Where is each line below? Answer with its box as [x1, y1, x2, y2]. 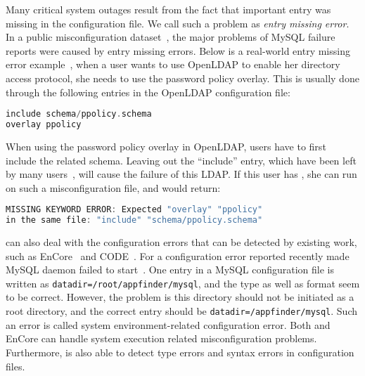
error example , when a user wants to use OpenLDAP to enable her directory [6, 57, 340, 72]
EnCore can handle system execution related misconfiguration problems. [6, 331, 317, 346]
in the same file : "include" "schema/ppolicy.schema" [6, 215, 263, 226]
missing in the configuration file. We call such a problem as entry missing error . [6, 15, 350, 30]
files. [6, 358, 25, 373]
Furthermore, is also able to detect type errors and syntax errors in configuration [6, 344, 354, 359]
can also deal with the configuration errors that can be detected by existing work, [6, 235, 357, 249]
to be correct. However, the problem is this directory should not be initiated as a [6, 290, 354, 304]
